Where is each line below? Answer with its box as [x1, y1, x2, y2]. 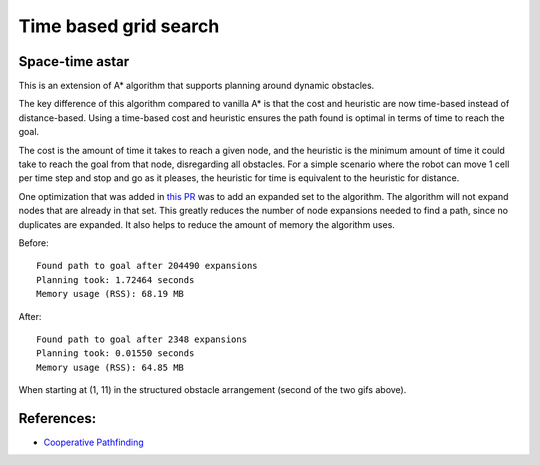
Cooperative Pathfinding [43, 436, 144, 448]
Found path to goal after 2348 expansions [36, 333, 248, 345]
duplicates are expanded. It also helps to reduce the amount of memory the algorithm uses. [18, 218, 395, 230]
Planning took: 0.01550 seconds [36, 348, 195, 359]
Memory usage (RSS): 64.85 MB [36, 361, 185, 373]
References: [18, 410, 97, 427]
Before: [18, 236, 49, 249]
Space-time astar [18, 53, 130, 70]
